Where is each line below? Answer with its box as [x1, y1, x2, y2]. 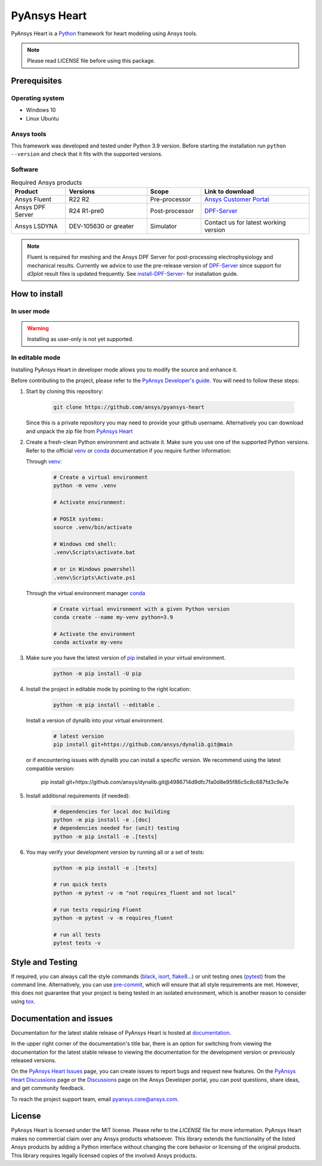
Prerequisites [11, 76, 62, 86]
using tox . [11, 998, 36, 1005]
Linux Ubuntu [26, 115, 59, 122]
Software [11, 165, 39, 174]
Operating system [11, 94, 65, 103]
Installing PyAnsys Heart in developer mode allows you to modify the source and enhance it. [11, 366, 238, 373]
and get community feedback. [11, 1084, 85, 1092]
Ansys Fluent [14, 195, 52, 203]
